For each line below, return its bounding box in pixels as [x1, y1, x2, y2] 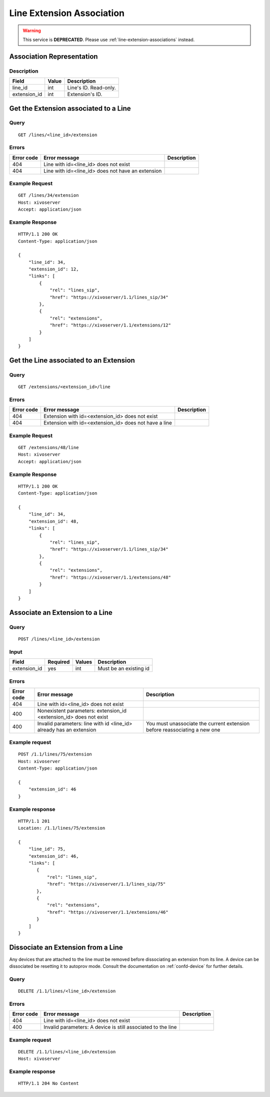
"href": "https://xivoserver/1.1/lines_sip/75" [46, 881, 166, 887]
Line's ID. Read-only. [67, 84, 116, 91]
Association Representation [9, 52, 98, 61]
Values [75, 658, 92, 665]
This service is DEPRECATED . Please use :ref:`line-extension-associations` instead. [22, 37, 195, 43]
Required [47, 658, 70, 665]
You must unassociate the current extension [145, 720, 250, 727]
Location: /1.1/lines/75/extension [18, 825, 105, 831]
